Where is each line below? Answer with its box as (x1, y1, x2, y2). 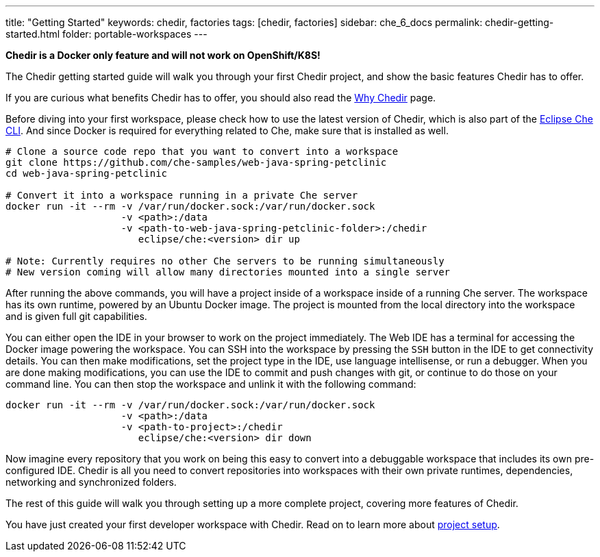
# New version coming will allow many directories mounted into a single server (5, 267, 451, 277)
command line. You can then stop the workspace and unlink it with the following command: (5, 378, 416, 390)
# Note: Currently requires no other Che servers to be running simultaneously (5, 256, 445, 267)
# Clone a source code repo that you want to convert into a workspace (5, 146, 399, 157)
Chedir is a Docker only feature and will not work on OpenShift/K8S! (5, 49, 321, 61)
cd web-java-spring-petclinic (5, 168, 168, 179)
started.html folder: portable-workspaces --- (5, 28, 208, 40)
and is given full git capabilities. (5, 310, 147, 322)
